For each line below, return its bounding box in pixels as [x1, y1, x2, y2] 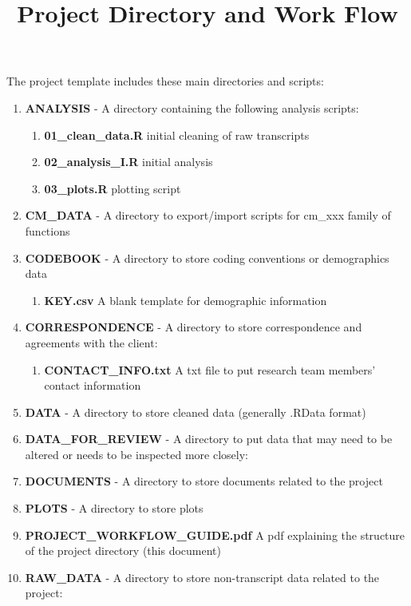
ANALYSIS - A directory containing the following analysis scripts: [25, 99, 359, 116]
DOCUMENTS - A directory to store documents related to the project [25, 473, 383, 489]
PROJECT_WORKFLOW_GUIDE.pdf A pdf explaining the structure [25, 526, 405, 543]
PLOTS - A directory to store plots [25, 500, 204, 517]
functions [25, 222, 70, 239]
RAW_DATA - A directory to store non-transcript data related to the [25, 568, 380, 585]
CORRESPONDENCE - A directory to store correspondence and [25, 319, 362, 335]
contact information [44, 377, 141, 394]
